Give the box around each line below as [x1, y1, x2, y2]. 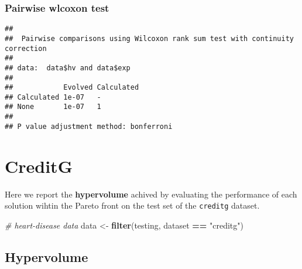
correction [5, 44, 47, 53]
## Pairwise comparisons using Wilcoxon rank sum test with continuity [5, 34, 294, 43]
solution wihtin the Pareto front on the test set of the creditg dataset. [5, 199, 260, 212]
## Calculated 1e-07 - [5, 93, 101, 101]
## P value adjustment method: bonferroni [5, 122, 173, 131]
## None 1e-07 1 [5, 103, 101, 111]
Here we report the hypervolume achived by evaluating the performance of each [5, 188, 297, 200]
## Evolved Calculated [5, 83, 139, 92]
